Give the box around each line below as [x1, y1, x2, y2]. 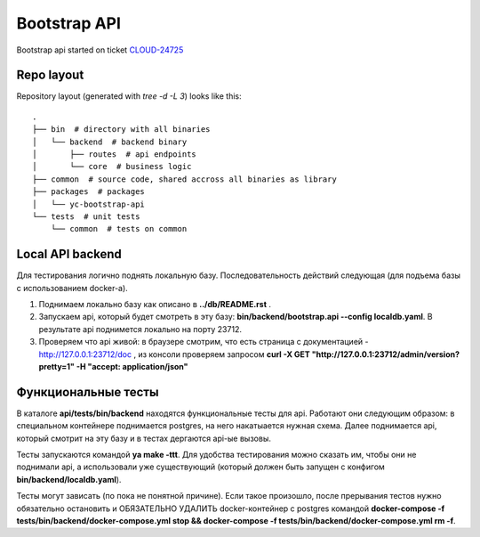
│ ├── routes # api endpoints [32, 150, 197, 159]
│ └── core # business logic [32, 161, 192, 172]
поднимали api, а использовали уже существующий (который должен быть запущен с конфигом [16, 461, 386, 472]
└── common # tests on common [50, 224, 188, 234]
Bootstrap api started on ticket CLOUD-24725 [16, 45, 184, 55]
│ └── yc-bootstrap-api [32, 199, 146, 209]
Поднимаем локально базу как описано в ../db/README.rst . [38, 299, 271, 310]
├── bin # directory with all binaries [32, 125, 211, 134]
